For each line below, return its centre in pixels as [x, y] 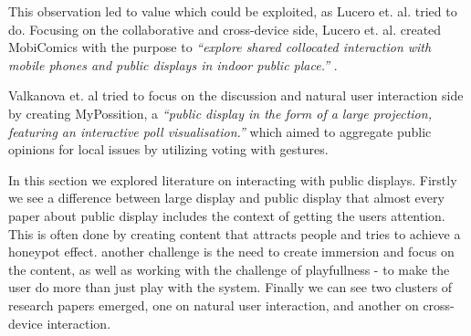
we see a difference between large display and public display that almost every [226, 198]
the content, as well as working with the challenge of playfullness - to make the [229, 269]
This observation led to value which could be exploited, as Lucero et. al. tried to [233, 11]
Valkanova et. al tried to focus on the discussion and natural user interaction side [236, 95]
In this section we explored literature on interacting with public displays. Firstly [233, 179]
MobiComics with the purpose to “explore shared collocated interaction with [220, 47]
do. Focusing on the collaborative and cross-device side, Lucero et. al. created [225, 29]
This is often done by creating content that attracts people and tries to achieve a [235, 233]
